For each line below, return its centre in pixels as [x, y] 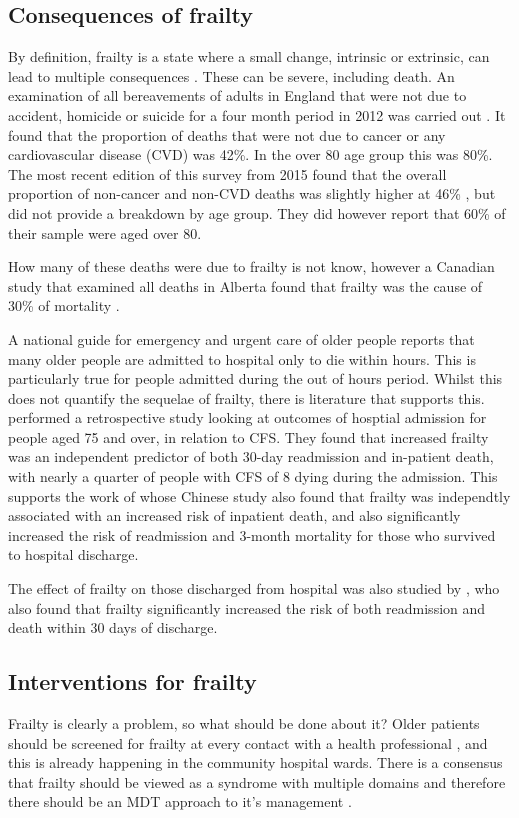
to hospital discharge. [73, 554]
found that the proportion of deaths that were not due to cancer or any [227, 134]
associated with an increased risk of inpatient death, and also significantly [234, 515]
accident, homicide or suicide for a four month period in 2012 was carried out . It [257, 114]
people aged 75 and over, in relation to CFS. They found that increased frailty [248, 436]
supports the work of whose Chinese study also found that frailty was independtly [259, 495]
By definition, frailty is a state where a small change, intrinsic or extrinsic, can [249, 56]
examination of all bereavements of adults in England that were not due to [237, 95]
